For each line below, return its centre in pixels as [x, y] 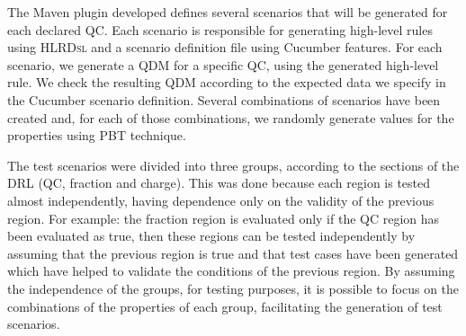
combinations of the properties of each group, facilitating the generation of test [225, 306]
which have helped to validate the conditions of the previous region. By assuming [231, 271]
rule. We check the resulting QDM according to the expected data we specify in [227, 82]
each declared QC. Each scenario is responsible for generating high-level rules [220, 29]
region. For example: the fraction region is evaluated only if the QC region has [224, 218]
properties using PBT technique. [97, 135]
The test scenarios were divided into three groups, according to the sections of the [233, 165]
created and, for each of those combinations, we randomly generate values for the [231, 117]
